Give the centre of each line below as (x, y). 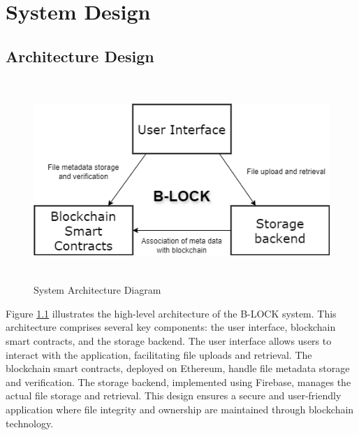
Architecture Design (80, 56)
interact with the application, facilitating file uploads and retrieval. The (159, 354)
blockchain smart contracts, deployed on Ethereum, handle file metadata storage (178, 368)
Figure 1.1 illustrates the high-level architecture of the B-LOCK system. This (171, 313)
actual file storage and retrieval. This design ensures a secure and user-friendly (174, 395)
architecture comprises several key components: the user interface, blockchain (171, 327)
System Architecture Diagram (97, 290)
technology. (30, 423)
